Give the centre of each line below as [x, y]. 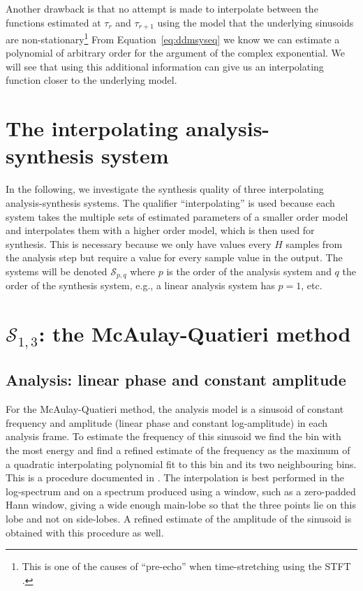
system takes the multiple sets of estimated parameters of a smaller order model [177, 216]
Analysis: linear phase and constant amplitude [176, 380]
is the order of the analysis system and [249, 271]
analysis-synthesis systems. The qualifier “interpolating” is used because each [170, 202]
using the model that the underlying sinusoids [255, 22]
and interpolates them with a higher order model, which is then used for [160, 230]
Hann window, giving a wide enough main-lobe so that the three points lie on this [181, 505]
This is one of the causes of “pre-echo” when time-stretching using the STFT [186, 566]
